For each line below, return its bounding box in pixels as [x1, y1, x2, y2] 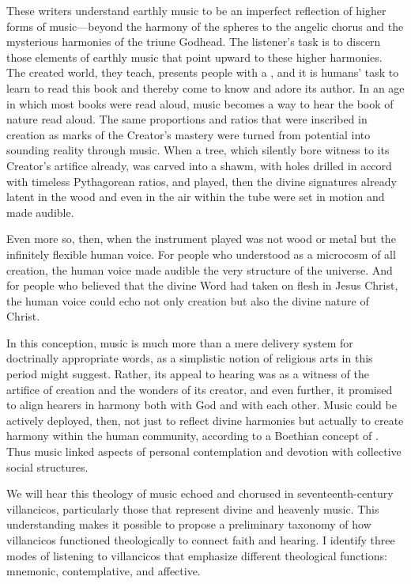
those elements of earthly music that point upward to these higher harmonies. [6, 48, 383, 65]
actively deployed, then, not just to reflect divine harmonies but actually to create [6, 411, 404, 428]
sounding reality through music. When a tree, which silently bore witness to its [6, 142, 390, 158]
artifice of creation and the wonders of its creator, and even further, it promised [6, 381, 393, 397]
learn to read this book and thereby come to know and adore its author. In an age [6, 79, 405, 96]
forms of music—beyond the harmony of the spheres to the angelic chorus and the [6, 17, 404, 34]
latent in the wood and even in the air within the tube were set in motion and [6, 188, 385, 205]
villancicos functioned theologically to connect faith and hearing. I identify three [6, 532, 395, 548]
